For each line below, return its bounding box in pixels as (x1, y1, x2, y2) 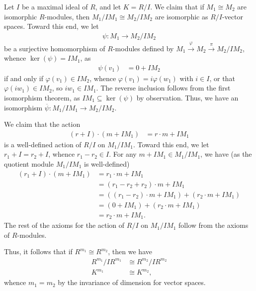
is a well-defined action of (4, 139, 82, 149)
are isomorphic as (155, 11, 208, 21)
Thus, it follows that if (4, 246, 73, 257)
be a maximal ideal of (21, 1, 88, 11)
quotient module (4, 159, 54, 169)
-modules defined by (112, 43, 174, 53)
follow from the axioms (178, 220, 249, 230)
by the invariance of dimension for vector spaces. (58, 277, 206, 288)
